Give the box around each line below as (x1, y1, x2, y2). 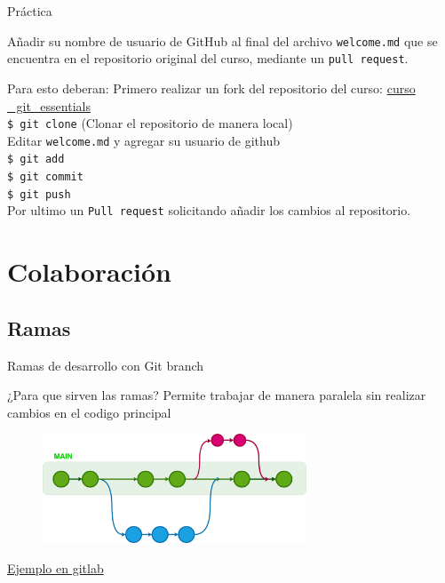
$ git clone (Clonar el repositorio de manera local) (7, 114, 293, 132)
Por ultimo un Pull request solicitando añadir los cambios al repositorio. (7, 201, 411, 220)
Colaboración (7, 253, 171, 290)
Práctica (7, 2, 52, 20)
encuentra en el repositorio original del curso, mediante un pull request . (7, 49, 409, 68)
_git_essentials (7, 96, 91, 115)
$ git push (7, 188, 71, 201)
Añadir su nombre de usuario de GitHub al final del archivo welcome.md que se (7, 31, 438, 50)
